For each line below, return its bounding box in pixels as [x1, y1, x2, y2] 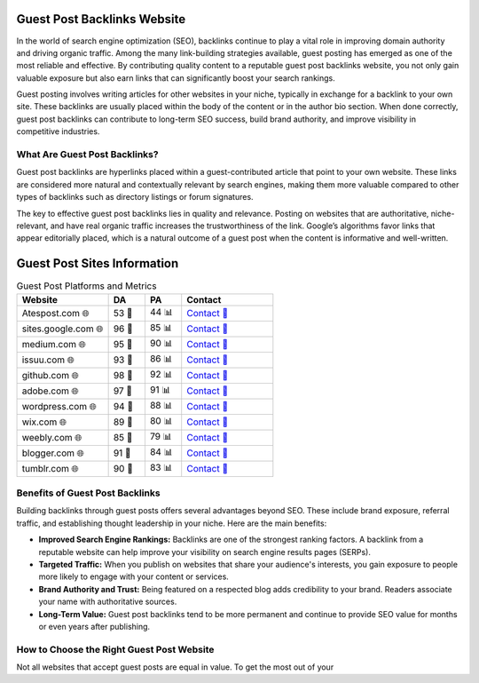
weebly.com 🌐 [21, 432, 82, 444]
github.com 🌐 [21, 369, 80, 382]
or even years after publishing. [38, 621, 151, 631]
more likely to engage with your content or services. [38, 571, 230, 582]
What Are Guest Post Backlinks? [16, 148, 159, 161]
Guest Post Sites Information [16, 256, 179, 271]
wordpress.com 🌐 [21, 401, 98, 413]
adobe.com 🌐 [21, 385, 79, 397]
